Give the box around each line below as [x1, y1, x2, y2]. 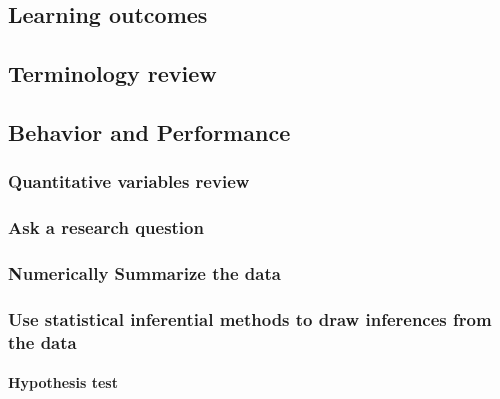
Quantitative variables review [8, 169, 250, 194]
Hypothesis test [8, 372, 118, 393]
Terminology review [8, 58, 217, 89]
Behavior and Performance [8, 116, 291, 147]
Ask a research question [8, 215, 204, 240]
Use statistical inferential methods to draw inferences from [8, 306, 492, 331]
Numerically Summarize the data [8, 260, 281, 285]
